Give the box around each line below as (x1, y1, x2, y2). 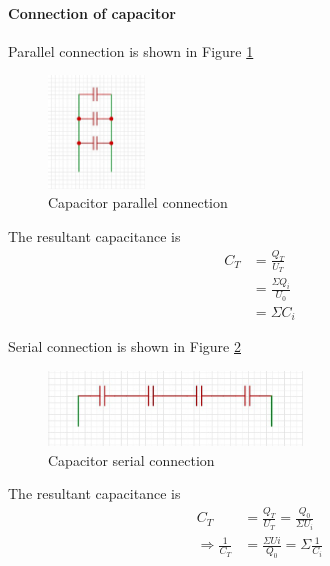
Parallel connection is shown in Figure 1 (8, 40, 254, 61)
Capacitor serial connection (48, 449, 215, 470)
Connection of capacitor (8, 2, 176, 23)
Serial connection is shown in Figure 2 (8, 336, 241, 357)
